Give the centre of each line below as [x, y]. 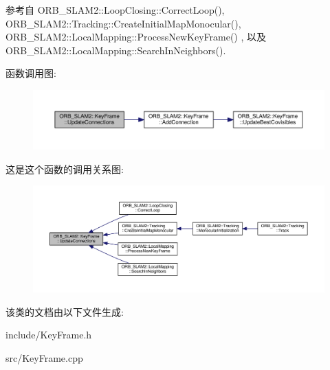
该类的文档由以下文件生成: [65, 311]
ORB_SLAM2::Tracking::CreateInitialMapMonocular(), [123, 23]
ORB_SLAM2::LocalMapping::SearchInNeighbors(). [116, 50]
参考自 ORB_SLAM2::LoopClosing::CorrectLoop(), [115, 10]
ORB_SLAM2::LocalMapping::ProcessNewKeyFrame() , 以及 [136, 37]
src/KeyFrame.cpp [44, 357]
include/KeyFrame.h [49, 335]
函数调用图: [31, 73]
